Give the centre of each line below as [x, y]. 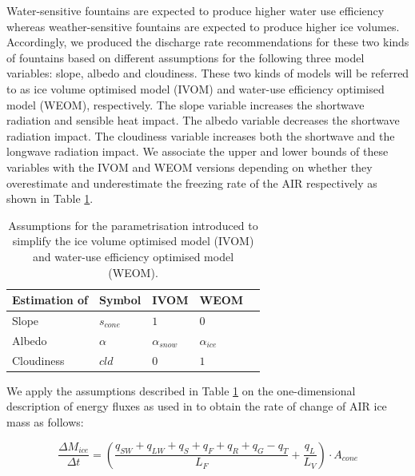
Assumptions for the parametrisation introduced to [133, 225]
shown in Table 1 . [50, 198]
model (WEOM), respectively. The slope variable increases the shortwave [186, 104]
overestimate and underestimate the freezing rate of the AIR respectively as [192, 182]
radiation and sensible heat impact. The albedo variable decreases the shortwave [203, 120]
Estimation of [50, 300]
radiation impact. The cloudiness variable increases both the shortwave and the [201, 135]
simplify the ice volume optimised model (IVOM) [133, 241]
